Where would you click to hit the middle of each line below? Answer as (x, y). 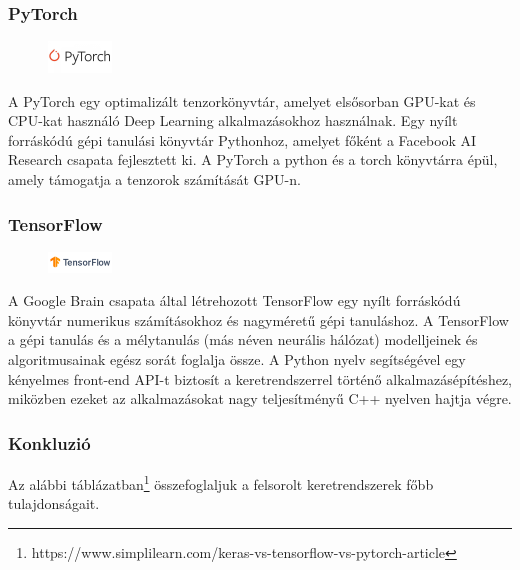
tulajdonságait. (54, 503)
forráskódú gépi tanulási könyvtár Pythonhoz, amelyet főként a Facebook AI (242, 139)
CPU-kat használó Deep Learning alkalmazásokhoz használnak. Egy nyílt (233, 120)
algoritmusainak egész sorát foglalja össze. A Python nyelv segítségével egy (237, 358)
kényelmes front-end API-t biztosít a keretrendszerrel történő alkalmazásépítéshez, (260, 378)
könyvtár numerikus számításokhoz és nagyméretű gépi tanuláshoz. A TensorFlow (258, 319)
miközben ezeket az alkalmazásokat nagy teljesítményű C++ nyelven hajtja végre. (260, 398)
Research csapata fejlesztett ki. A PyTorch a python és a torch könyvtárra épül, (253, 159)
